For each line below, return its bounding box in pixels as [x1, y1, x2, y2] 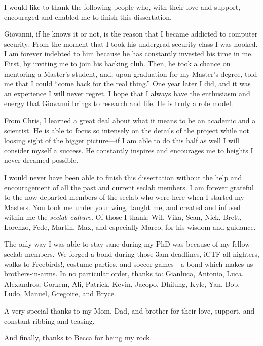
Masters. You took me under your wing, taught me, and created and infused [4, 201, 241, 212]
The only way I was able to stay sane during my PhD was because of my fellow [4, 238, 250, 249]
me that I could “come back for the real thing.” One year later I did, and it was [4, 78, 251, 89]
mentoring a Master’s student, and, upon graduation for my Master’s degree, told [4, 68, 257, 79]
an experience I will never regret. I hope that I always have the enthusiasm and [4, 88, 250, 98]
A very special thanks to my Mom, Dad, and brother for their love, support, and [4, 305, 255, 316]
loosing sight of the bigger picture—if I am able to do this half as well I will [4, 135, 239, 146]
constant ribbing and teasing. [4, 315, 95, 326]
